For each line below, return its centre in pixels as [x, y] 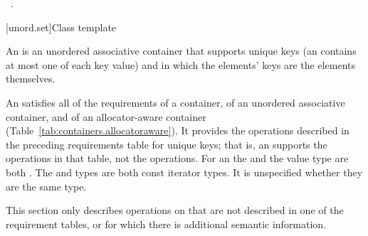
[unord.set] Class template [61, 27]
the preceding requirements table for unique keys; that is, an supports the [167, 144]
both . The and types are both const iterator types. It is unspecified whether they [184, 172]
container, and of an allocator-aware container [106, 116]
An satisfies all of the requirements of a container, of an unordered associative [175, 102]
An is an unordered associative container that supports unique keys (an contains [181, 51]
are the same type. [46, 186]
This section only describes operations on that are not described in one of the [175, 210]
